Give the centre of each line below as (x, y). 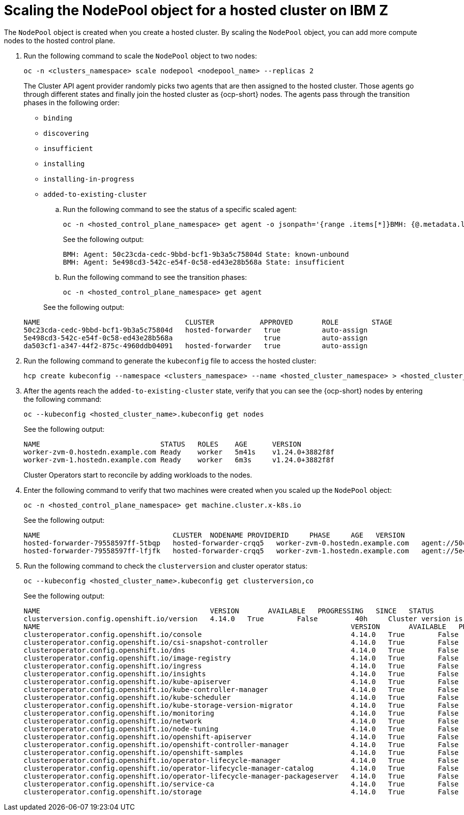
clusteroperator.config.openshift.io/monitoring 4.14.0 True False (241, 713)
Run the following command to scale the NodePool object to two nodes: (140, 56)
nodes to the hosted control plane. (59, 40)
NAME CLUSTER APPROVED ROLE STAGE (208, 322)
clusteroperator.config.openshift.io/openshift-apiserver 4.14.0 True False (241, 737)
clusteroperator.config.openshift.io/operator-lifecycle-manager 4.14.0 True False (241, 760)
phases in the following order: (72, 102)
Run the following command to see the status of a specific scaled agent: (180, 209)
